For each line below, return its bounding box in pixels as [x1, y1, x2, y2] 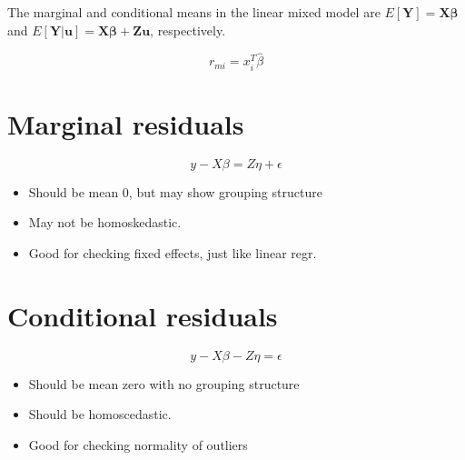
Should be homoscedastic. [28, 405, 172, 424]
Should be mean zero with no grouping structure [28, 374, 300, 393]
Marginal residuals [7, 105, 244, 142]
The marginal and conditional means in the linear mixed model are [7, 3, 381, 21]
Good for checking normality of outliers [28, 435, 248, 454]
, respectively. [150, 20, 226, 39]
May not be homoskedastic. [28, 213, 182, 232]
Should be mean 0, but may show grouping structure [28, 182, 322, 201]
